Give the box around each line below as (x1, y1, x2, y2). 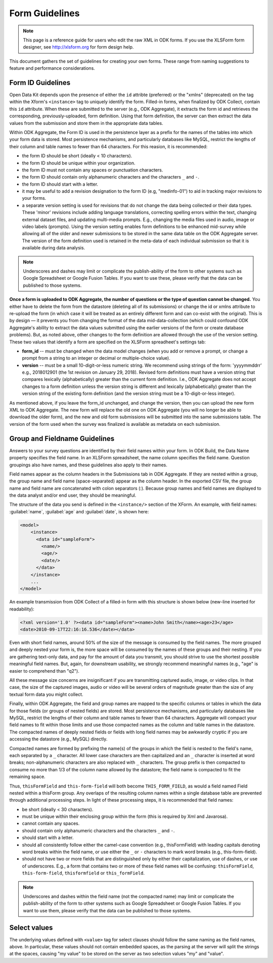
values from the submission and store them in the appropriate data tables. (9, 120, 164, 126)
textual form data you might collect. (9, 691, 83, 697)
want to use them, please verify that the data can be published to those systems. (23, 907, 192, 913)
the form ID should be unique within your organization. (22, 160, 136, 166)
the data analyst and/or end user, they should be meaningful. (9, 492, 136, 498)
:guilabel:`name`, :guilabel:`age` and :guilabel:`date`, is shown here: (9, 508, 149, 514)
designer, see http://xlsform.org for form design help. (23, 44, 134, 50)
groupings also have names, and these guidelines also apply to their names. (9, 462, 168, 468)
